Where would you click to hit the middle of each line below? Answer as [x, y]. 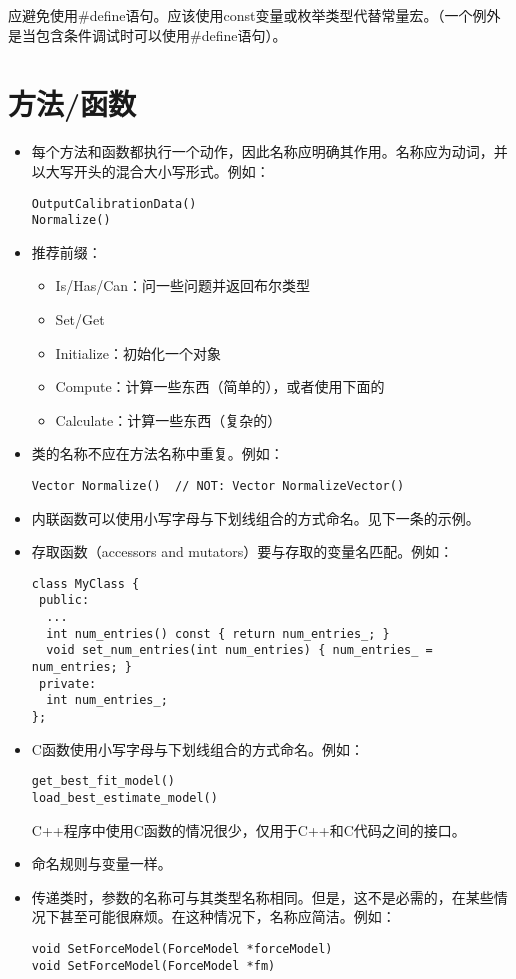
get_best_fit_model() [103, 781]
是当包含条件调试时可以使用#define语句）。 [147, 34]
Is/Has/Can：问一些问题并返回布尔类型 [183, 285]
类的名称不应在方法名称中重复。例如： [157, 453]
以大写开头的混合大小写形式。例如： [150, 170]
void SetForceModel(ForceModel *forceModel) [182, 949]
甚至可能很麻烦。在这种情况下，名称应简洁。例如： [227, 916]
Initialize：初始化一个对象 [138, 352]
